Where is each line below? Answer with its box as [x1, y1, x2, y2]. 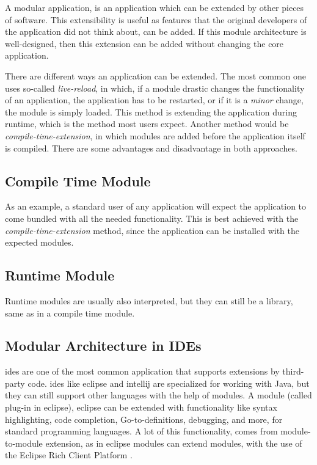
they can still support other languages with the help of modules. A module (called [5, 389, 312, 401]
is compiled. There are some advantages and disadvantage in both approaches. [5, 141, 297, 154]
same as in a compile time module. [5, 306, 135, 319]
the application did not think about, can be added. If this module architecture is [5, 25, 307, 38]
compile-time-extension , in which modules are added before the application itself [5, 129, 305, 142]
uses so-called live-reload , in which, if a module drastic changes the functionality [5, 81, 305, 94]
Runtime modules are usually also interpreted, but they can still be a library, [5, 294, 293, 307]
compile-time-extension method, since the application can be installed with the [5, 224, 299, 236]
